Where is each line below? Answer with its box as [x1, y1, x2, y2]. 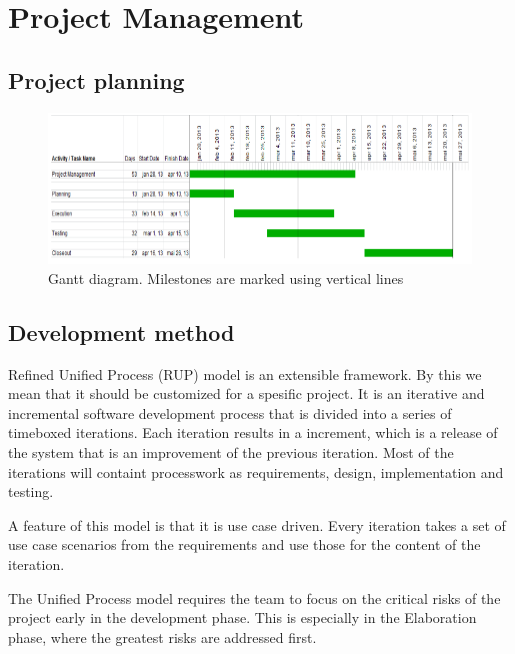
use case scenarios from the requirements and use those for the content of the [8, 534, 481, 555]
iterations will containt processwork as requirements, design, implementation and [8, 461, 504, 482]
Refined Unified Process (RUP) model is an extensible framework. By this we [8, 363, 482, 384]
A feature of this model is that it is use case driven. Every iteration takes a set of [8, 514, 506, 535]
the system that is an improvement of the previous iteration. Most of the [8, 442, 454, 463]
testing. [8, 481, 54, 502]
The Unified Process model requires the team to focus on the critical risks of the [8, 587, 501, 608]
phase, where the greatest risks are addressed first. [8, 626, 317, 647]
